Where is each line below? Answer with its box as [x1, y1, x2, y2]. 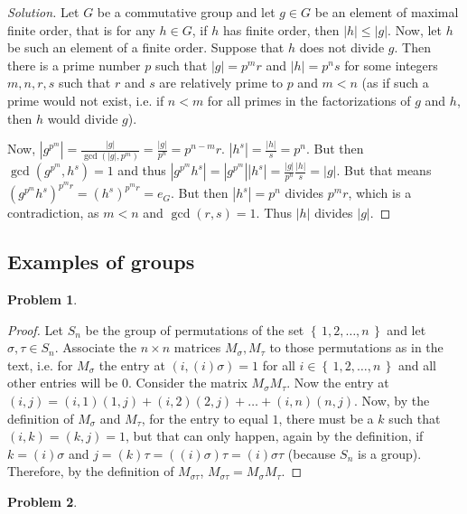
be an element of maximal [314, 3, 459, 21]
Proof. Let [7, 320, 63, 339]
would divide [47, 108, 118, 127]
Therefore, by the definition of [7, 462, 174, 481]
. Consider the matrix [127, 373, 248, 392]
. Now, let [388, 20, 442, 39]
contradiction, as [7, 203, 99, 222]
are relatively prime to [159, 73, 283, 92]
